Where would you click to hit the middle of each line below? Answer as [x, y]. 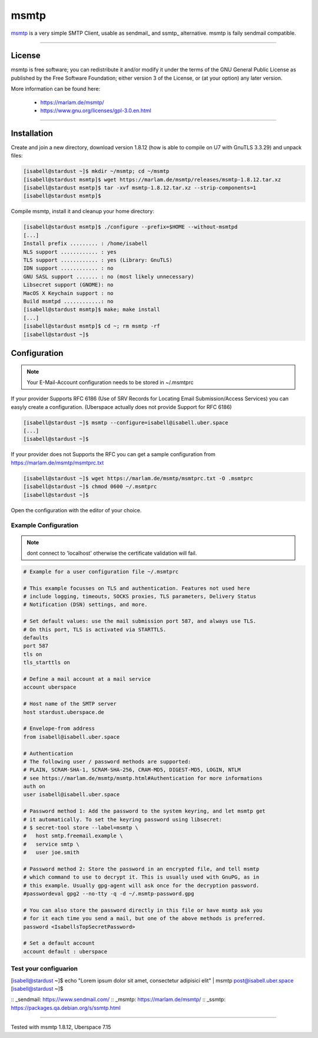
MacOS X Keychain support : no [69, 293]
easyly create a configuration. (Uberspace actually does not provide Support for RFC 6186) [121, 407]
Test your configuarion [44, 969]
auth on [34, 787]
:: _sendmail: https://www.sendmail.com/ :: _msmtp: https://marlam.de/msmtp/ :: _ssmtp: [118, 1000]
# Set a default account [59, 943]
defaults [36, 638]
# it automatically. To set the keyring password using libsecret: [123, 819]
